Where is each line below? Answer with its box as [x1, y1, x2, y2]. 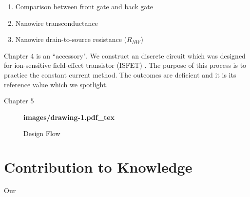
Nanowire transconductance [15, 18, 98, 28]
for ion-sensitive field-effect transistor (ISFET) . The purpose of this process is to [4, 60, 247, 70]
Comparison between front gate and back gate [15, 1, 153, 11]
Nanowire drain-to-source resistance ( [15, 34, 127, 44]
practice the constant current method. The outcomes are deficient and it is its [4, 69, 236, 79]
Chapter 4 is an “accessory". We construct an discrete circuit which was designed [4, 50, 246, 60]
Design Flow [23, 128, 60, 138]
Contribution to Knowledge [4, 157, 192, 177]
